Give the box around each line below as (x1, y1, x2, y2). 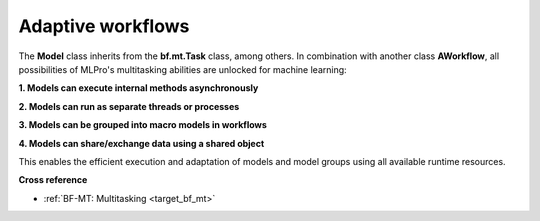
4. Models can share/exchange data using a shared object (18, 137, 265, 149)
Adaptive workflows (18, 15, 190, 37)
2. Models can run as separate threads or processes (18, 100, 240, 112)
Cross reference (18, 174, 88, 186)
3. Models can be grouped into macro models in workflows (18, 119, 267, 131)
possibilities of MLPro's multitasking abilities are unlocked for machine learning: (18, 63, 347, 75)
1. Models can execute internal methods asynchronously (18, 82, 259, 94)
